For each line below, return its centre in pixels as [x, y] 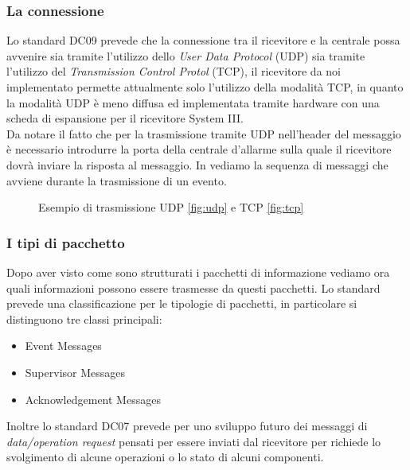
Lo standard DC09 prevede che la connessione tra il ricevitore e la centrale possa [203, 40]
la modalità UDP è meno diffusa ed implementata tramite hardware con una [193, 102]
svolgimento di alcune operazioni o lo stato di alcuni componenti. [165, 457]
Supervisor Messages [75, 372]
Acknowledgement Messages [93, 399]
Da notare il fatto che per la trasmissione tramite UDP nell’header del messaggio [204, 133]
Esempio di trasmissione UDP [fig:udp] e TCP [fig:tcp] [171, 207]
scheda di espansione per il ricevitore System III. [125, 118]
